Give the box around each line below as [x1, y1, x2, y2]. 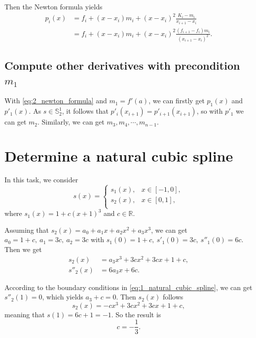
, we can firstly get [148, 95, 205, 106]
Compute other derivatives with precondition [4, 58, 240, 73]
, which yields [42, 292, 83, 302]
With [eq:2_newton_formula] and [4, 95, 107, 106]
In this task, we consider [4, 174, 78, 184]
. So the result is [111, 309, 161, 319]
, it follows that [62, 106, 109, 116]
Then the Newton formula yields [4, 1, 103, 11]
